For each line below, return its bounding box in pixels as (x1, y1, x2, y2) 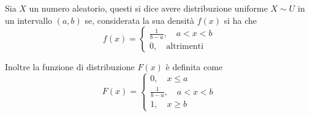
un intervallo (5, 13, 53, 26)
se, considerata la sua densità (85, 13, 194, 26)
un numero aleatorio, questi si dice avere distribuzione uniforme (29, 2, 268, 14)
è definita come (165, 60, 223, 73)
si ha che (224, 13, 257, 26)
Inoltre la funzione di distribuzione (5, 60, 135, 73)
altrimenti (166, 42, 204, 51)
